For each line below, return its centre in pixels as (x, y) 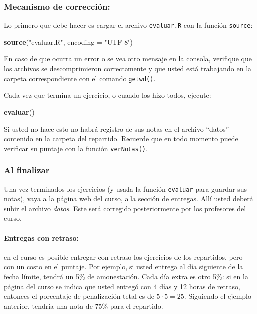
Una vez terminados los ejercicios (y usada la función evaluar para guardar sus (126, 189)
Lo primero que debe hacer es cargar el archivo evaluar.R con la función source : (128, 25)
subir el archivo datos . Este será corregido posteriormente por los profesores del (125, 208)
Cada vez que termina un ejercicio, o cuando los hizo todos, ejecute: (108, 95)
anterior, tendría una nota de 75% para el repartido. (84, 305)
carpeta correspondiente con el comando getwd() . (80, 78)
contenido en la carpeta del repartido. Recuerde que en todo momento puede (121, 138)
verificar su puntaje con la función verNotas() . (76, 148)
